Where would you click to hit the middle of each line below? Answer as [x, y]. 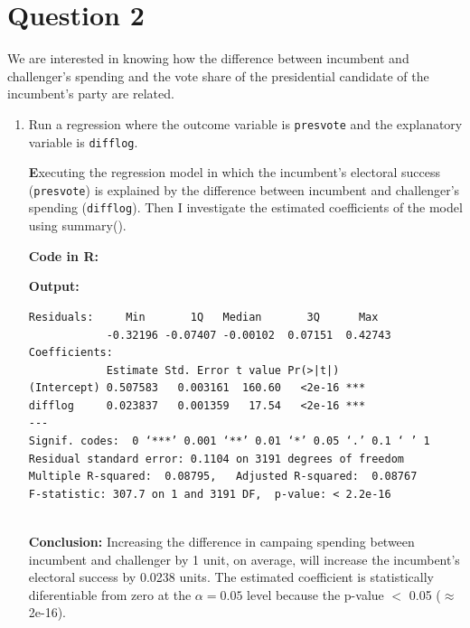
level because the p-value [315, 594]
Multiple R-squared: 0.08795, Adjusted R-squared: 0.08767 [223, 477]
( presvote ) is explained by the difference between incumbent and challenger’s [244, 189]
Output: [54, 286]
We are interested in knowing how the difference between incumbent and [208, 58]
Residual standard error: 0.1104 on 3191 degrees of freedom [216, 459]
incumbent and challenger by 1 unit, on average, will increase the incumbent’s [244, 559]
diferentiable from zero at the [110, 594]
